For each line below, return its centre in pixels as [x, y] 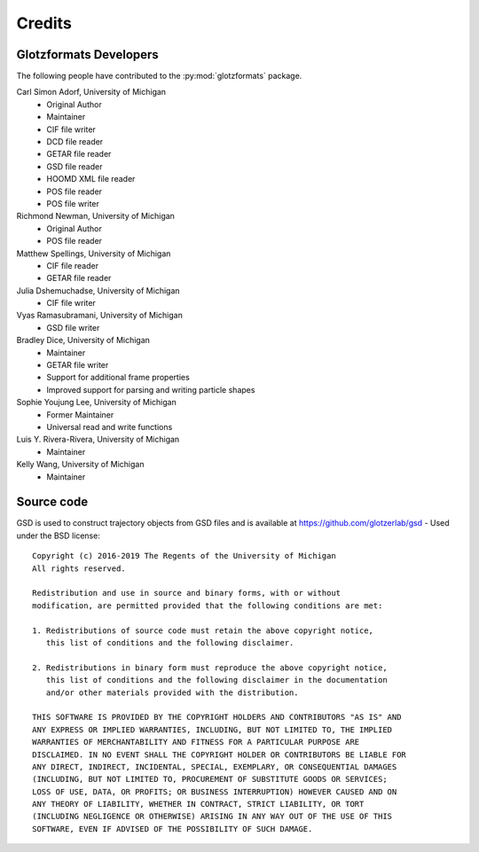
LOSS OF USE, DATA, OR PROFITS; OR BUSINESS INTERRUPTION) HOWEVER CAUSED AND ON [215, 792]
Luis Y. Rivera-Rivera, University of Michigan [98, 440]
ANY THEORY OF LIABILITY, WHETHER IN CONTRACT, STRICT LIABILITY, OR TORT [198, 804]
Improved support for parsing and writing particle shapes [151, 389]
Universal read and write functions [110, 427]
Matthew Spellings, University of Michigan [94, 254]
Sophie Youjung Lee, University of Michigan [96, 403]
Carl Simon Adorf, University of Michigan [91, 92]
